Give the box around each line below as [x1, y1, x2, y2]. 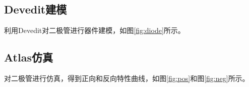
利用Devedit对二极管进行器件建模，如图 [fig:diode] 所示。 [4, 25, 185, 35]
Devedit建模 [4, 1, 67, 17]
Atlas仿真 [4, 49, 53, 65]
